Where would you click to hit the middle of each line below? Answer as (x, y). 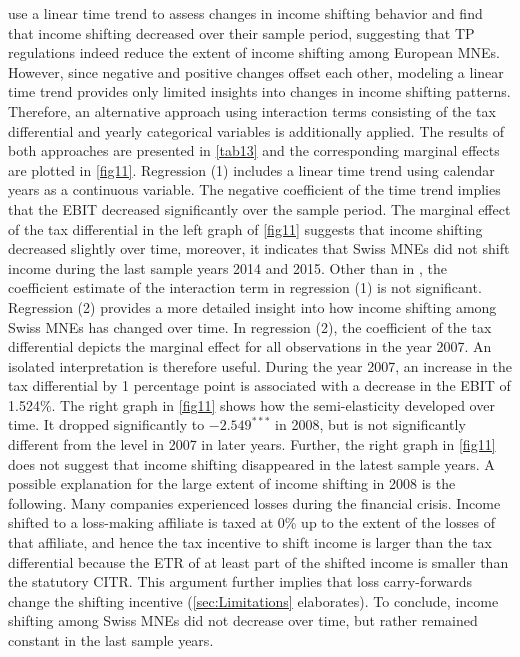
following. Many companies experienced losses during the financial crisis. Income (254, 502)
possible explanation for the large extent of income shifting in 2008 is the (232, 483)
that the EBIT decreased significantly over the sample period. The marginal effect (259, 208)
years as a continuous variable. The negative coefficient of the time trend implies (254, 189)
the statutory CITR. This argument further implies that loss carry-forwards (240, 581)
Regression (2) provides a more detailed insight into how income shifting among (252, 306)
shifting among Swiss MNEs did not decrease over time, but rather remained (243, 620)
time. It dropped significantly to (106, 424)
